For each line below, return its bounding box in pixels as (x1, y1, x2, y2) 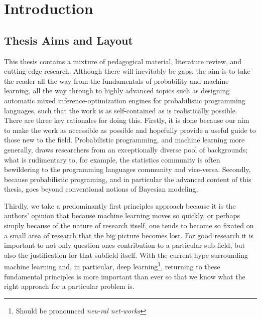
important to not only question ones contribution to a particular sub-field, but (4, 240, 245, 250)
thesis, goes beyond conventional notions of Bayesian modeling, (4, 184, 198, 194)
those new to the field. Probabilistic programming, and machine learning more (4, 134, 245, 145)
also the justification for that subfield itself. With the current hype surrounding (4, 249, 248, 260)
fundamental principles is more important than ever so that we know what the (4, 271, 245, 281)
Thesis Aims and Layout (4, 32, 133, 48)
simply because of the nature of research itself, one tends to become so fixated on (4, 220, 254, 231)
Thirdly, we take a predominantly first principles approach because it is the (4, 200, 236, 211)
